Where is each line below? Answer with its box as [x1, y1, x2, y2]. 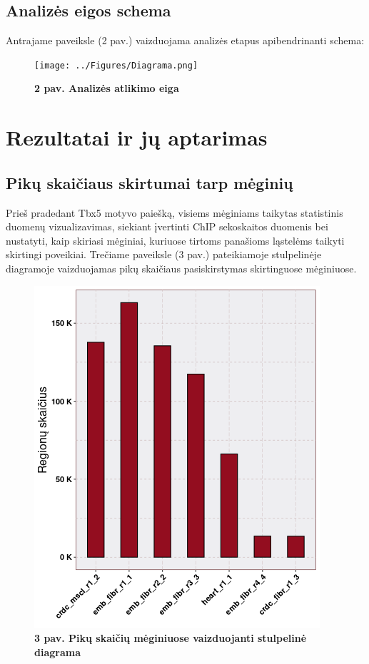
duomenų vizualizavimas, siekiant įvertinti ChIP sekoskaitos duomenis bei [6, 219, 328, 234]
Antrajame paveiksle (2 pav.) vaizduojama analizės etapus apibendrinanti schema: [6, 33, 365, 48]
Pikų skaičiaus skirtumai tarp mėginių [6, 171, 293, 193]
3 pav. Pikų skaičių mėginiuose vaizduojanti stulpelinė [34, 630, 307, 645]
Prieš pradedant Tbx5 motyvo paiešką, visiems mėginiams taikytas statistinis [6, 205, 343, 220]
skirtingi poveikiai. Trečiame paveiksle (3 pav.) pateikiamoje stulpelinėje [6, 247, 322, 262]
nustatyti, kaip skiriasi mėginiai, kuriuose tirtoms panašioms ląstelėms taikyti [6, 233, 345, 247]
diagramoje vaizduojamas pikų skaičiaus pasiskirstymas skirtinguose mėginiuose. [6, 261, 357, 275]
